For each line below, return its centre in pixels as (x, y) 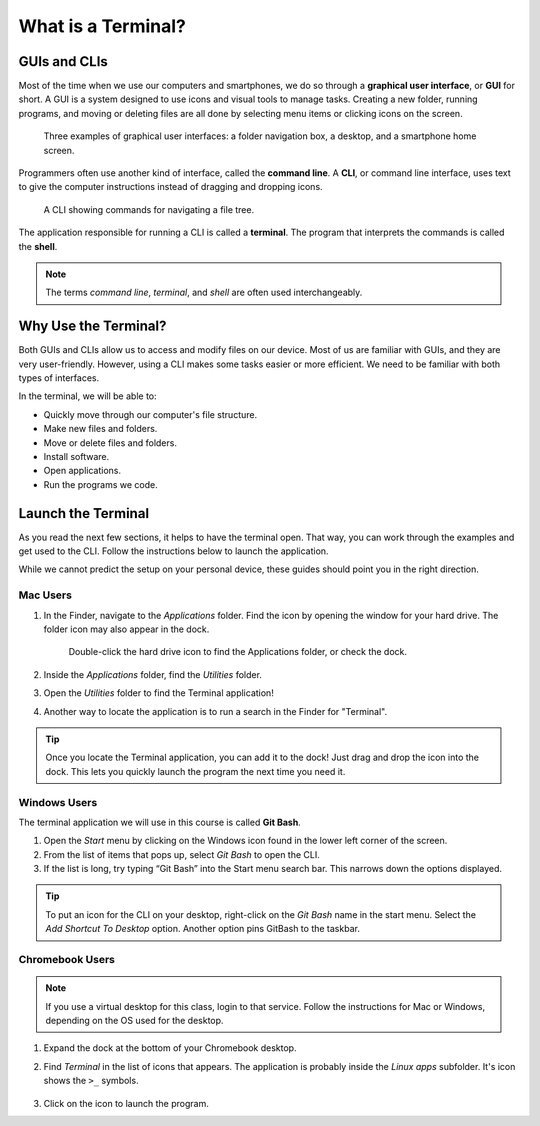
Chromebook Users (66, 959)
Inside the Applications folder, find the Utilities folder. (152, 674)
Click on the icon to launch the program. (126, 1103)
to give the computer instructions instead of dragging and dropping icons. (171, 187)
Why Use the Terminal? (92, 326)
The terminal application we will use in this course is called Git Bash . (160, 822)
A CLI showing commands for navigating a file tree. (149, 209)
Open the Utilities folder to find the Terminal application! (158, 693)
